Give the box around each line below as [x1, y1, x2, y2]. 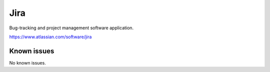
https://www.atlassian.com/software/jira [9, 34, 92, 40]
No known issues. [9, 60, 46, 66]
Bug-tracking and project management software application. [9, 25, 134, 31]
